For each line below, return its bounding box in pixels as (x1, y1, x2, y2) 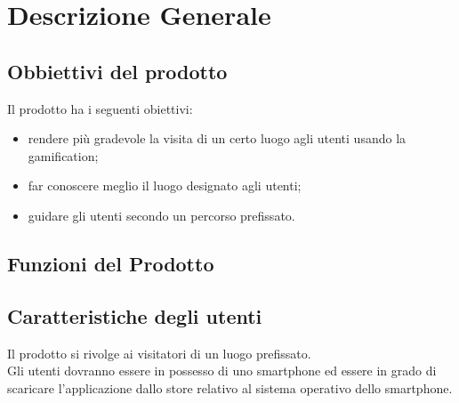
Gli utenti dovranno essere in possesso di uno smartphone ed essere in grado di (7, 361, 437, 380)
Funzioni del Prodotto (7, 249, 214, 277)
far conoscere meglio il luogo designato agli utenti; (28, 176, 302, 195)
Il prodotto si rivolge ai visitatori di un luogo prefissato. (7, 343, 311, 362)
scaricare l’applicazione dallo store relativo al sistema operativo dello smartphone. (7, 378, 453, 397)
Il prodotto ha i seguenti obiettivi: (7, 99, 193, 117)
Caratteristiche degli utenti (7, 302, 262, 329)
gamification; (28, 146, 99, 165)
